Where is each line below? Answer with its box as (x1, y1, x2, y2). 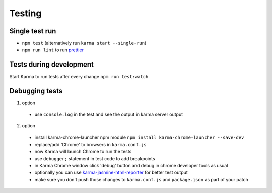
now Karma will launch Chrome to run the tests (34, 149, 132, 155)
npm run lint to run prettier (22, 47, 84, 53)
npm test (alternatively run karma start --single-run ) (22, 40, 147, 46)
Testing (9, 8, 42, 19)
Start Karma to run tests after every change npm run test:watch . (9, 74, 150, 80)
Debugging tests (9, 87, 63, 95)
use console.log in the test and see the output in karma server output (34, 111, 183, 117)
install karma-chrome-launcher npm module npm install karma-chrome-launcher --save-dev (34, 134, 244, 141)
